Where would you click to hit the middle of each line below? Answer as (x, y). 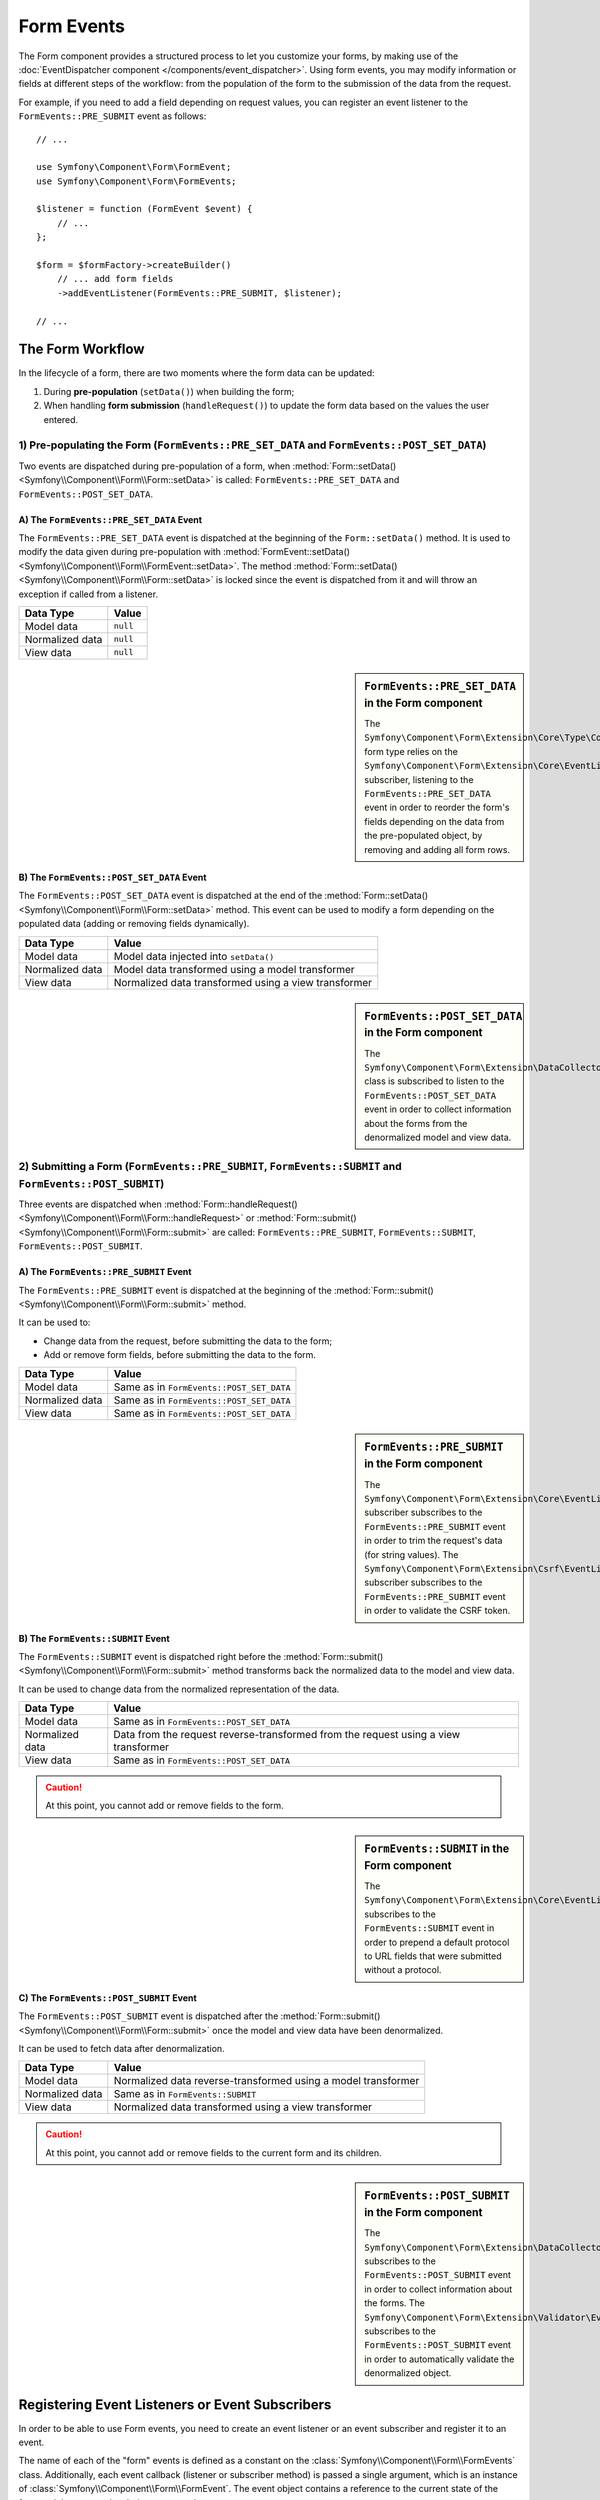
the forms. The (394, 2303)
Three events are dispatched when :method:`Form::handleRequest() (158, 1204)
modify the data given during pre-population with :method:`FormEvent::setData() (184, 552)
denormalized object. (408, 2373)
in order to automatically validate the (439, 2359)
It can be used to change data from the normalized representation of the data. (179, 1689)
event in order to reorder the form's (437, 807)
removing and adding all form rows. (437, 849)
